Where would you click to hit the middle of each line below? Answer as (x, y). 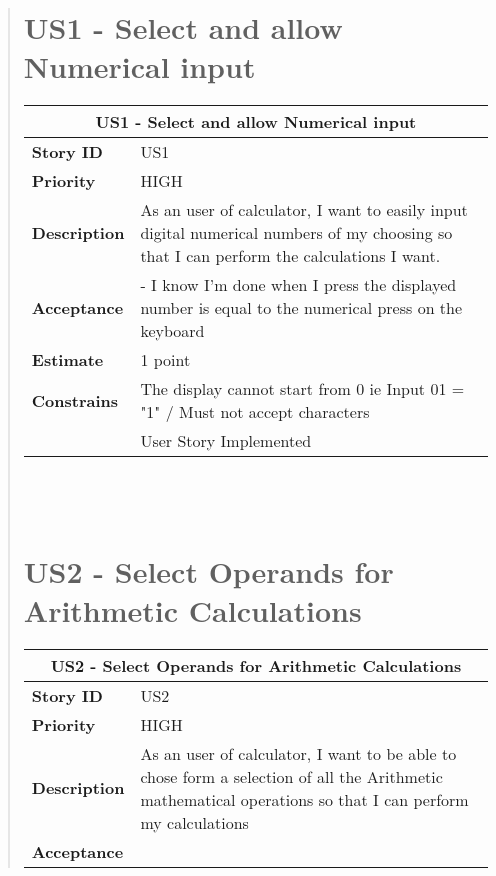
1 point (165, 360)
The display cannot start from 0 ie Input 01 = (302, 389)
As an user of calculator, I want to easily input (304, 210)
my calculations (194, 822)
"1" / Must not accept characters (255, 412)
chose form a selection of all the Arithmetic (291, 776)
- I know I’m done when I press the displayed (298, 285)
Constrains (75, 400)
